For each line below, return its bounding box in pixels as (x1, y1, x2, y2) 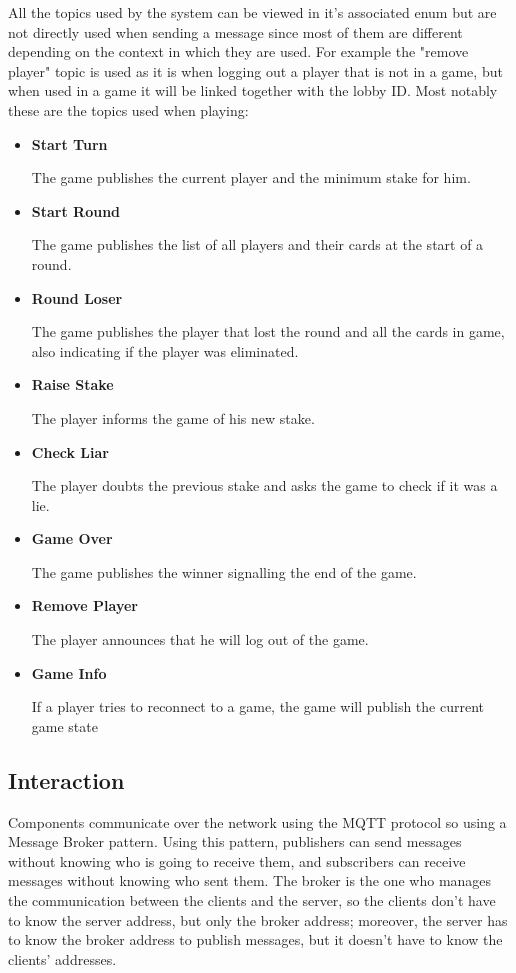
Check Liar (31, 441, 109, 462)
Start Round (31, 200, 121, 221)
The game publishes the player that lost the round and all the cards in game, (31, 321, 505, 342)
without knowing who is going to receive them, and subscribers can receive (8, 850, 466, 871)
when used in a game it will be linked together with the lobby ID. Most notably (8, 80, 498, 101)
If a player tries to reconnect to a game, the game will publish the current (31, 696, 484, 717)
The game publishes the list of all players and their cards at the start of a (31, 234, 484, 255)
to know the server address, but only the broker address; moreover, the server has (8, 909, 508, 930)
